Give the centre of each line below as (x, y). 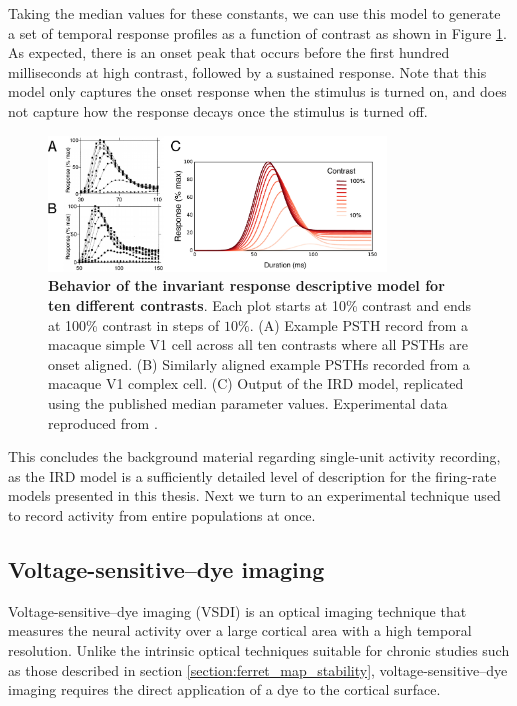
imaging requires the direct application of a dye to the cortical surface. (224, 689)
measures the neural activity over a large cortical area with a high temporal (240, 630)
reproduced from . (103, 422)
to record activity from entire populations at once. (162, 514)
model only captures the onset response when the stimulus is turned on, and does (257, 91)
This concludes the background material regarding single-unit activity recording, (254, 456)
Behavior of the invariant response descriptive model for (246, 285)
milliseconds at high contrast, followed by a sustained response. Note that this (247, 71)
